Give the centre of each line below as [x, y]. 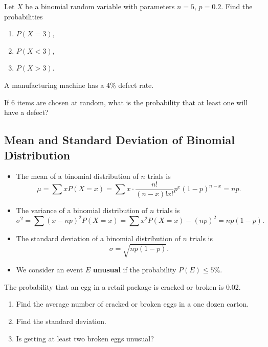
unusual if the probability [135, 270]
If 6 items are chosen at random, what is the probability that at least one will [126, 102]
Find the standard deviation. [61, 321]
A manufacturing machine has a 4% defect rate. [79, 85]
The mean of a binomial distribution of [77, 176]
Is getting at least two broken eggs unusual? [85, 338]
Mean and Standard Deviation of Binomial [119, 140]
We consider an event [50, 270]
